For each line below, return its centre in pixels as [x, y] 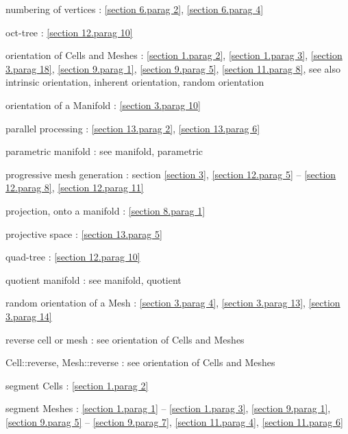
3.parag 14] [29, 316]
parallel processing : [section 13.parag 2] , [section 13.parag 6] [133, 128]
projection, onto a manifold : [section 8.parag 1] [105, 210]
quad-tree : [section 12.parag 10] [73, 257]
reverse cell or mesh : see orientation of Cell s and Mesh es [125, 339]
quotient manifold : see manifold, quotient [94, 279]
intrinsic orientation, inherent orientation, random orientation [135, 82]
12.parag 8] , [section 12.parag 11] [75, 188]
